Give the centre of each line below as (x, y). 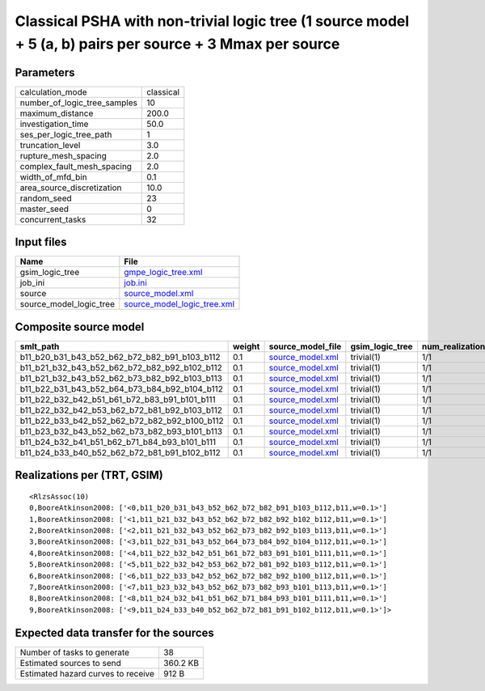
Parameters (45, 72)
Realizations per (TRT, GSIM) (89, 475)
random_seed (46, 198)
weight (246, 346)
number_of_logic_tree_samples (78, 103)
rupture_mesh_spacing (63, 155)
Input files (41, 242)
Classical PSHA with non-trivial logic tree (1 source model (212, 21)
